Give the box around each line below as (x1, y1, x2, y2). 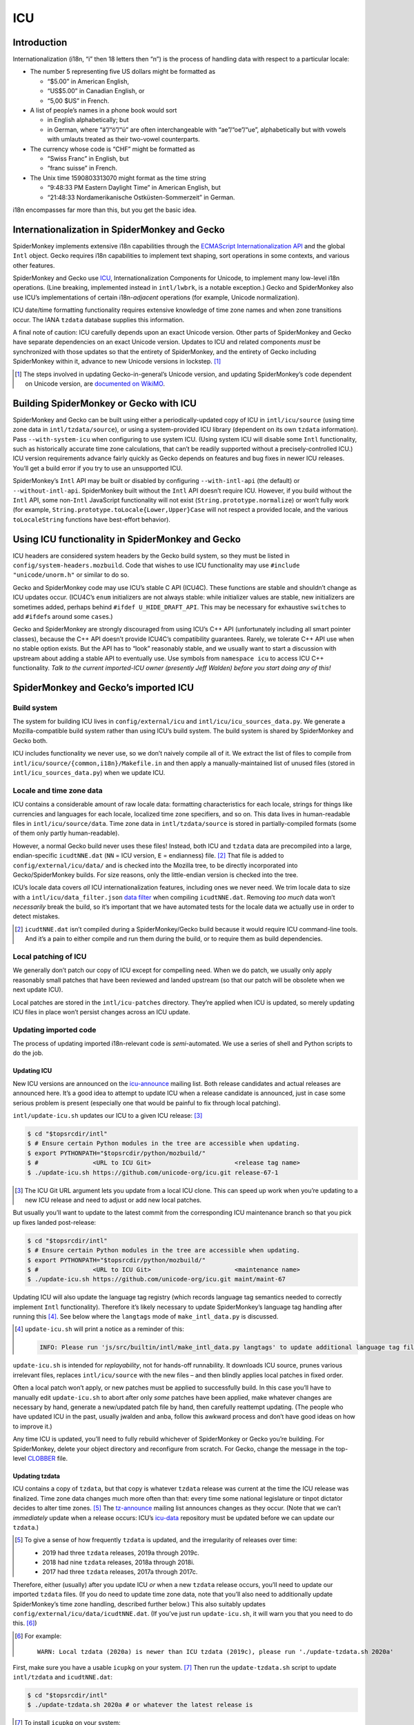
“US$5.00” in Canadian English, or (47, 87, 145, 95)
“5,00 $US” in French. (47, 97, 110, 105)
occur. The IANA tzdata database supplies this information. (12, 315, 185, 324)
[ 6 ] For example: (14, 1632, 62, 1640)
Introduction (12, 37, 68, 48)
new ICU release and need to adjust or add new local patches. (25, 1196, 202, 1204)
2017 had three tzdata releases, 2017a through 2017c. (42, 1568, 198, 1576)
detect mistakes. (12, 912, 60, 920)
